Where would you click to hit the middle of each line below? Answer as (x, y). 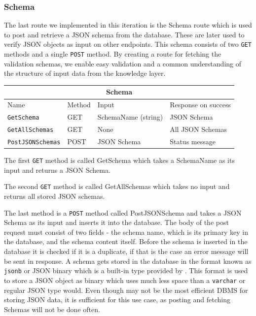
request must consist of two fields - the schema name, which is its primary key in (126, 232)
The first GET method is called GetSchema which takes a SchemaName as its (119, 160)
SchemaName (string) (130, 117)
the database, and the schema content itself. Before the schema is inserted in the (126, 241)
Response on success (201, 105)
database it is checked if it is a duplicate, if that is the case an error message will (126, 251)
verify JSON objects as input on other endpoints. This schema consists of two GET (128, 44)
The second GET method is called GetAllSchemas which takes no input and (117, 186)
